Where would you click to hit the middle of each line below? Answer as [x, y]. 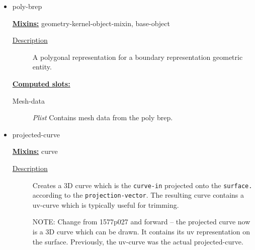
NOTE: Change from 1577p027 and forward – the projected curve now [141, 222]
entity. [42, 67]
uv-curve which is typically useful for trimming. [106, 204]
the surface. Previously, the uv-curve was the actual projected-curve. [138, 241]
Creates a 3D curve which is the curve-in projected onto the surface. [142, 185]
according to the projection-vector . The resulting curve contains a [138, 195]
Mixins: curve [35, 151]
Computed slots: [41, 83]
